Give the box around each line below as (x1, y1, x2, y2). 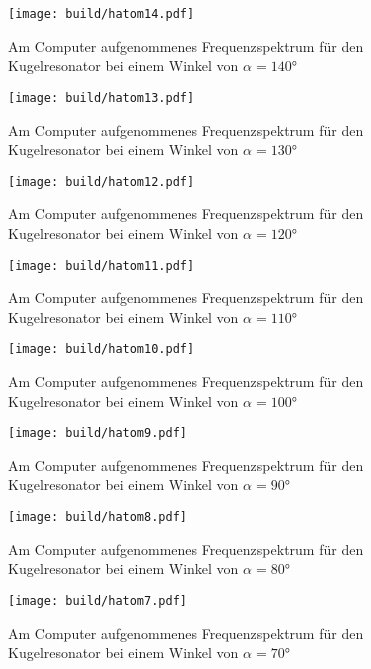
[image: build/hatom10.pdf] (8, 342, 195, 357)
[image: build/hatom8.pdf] (8, 510, 187, 525)
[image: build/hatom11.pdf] (8, 258, 195, 273)
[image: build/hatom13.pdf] (8, 90, 195, 105)
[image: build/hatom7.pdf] (8, 593, 187, 608)
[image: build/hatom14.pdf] (8, 7, 195, 21)
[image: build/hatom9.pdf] (8, 426, 187, 441)
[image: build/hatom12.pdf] (8, 174, 195, 189)
